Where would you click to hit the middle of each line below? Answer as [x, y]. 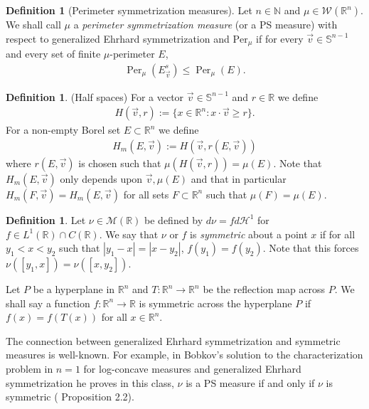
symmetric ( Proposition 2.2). [70, 397]
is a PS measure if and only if [250, 382]
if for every [280, 38]
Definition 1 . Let [46, 219]
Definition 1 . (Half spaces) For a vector [95, 96]
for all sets [146, 194]
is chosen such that [120, 163]
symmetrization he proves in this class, [90, 382]
